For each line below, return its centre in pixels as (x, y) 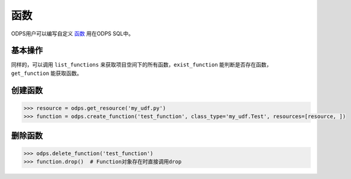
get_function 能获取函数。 (47, 73)
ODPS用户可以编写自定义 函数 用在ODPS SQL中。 (72, 34)
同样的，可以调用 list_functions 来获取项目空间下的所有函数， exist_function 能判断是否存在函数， (141, 65)
